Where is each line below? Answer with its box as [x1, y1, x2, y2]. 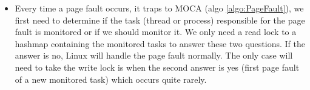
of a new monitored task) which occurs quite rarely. [15, 72, 207, 85]
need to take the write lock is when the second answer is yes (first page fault [15, 60, 300, 73]
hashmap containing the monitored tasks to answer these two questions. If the [15, 37, 305, 50]
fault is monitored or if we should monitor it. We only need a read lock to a [15, 25, 297, 38]
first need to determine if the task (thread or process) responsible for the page [15, 13, 305, 26]
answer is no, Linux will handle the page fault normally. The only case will [15, 49, 293, 62]
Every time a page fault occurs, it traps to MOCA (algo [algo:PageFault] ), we [15, 2, 304, 14]
